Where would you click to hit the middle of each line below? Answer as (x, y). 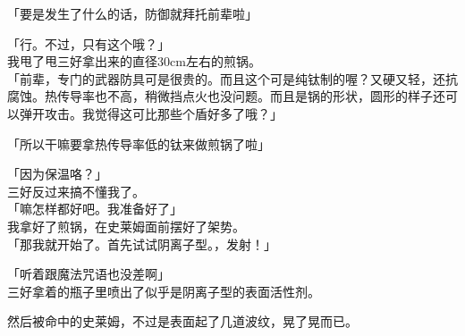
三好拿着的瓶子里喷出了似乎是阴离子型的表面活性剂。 (164, 291)
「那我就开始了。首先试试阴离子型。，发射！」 (142, 244)
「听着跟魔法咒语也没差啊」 (89, 274)
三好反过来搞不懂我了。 (76, 191)
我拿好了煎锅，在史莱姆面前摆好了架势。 (126, 226)
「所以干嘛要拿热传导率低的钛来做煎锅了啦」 (139, 143)
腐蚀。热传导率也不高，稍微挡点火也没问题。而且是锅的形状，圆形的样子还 (226, 96)
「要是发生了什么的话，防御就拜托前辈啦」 (132, 13)
